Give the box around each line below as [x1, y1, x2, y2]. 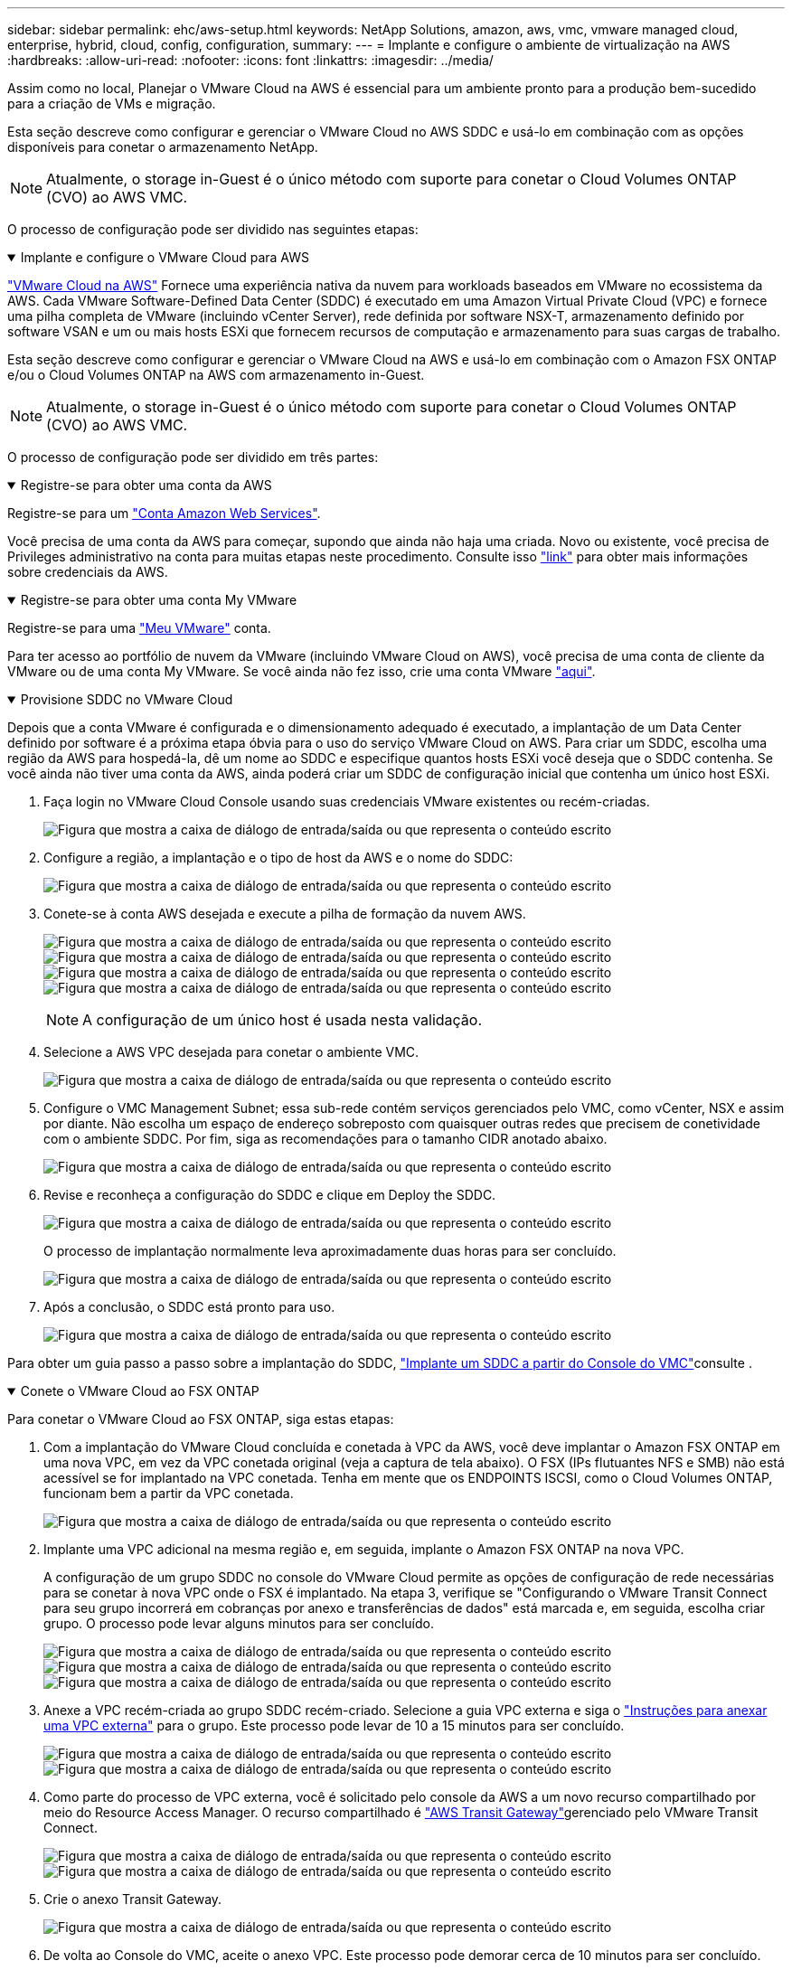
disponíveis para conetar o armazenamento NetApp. [7, 139, 318, 155]
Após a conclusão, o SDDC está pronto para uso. [43, 1299, 335, 1315]
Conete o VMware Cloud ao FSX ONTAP [20, 1383, 259, 1399]
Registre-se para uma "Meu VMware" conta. [7, 620, 271, 636]
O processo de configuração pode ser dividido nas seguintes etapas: [7, 222, 419, 237]
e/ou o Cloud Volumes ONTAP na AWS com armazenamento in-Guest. [7, 367, 425, 382]
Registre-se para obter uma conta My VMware [20, 592, 297, 608]
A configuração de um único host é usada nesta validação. [82, 1011, 483, 1029]
